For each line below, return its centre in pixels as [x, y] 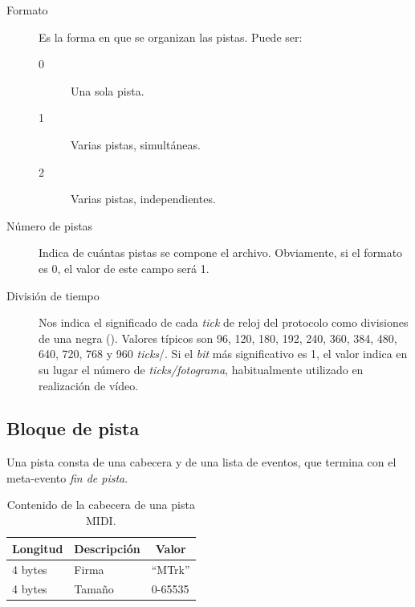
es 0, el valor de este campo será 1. [124, 268]
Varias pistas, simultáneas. [136, 144]
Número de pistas [50, 225]
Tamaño [94, 589]
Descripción [107, 548]
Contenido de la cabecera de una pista [101, 505]
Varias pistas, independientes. [143, 199]
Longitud [38, 548]
